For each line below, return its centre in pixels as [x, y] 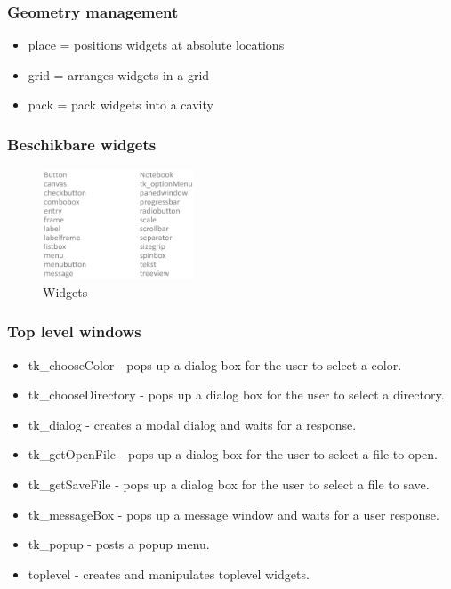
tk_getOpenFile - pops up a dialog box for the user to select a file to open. [233, 454]
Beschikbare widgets [82, 144]
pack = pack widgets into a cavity [121, 105]
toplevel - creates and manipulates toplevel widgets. [169, 573]
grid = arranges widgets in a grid [119, 74]
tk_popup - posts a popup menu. [119, 544]
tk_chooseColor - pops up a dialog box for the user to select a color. [215, 364]
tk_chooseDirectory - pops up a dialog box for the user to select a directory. [236, 395]
